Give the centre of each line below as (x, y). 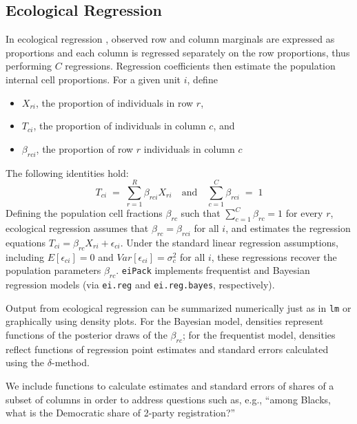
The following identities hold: (67, 172)
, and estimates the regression (288, 228)
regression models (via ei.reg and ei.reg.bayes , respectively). (140, 285)
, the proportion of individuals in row (114, 102)
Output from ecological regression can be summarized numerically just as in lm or (178, 307)
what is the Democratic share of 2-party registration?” (121, 413)
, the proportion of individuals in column (120, 126)
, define (202, 79)
